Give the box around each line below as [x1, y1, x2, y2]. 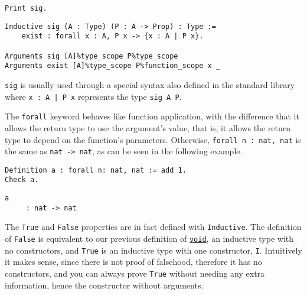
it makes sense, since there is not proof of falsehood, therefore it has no [5, 255, 262, 268]
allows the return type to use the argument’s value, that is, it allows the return [5, 121, 290, 134]
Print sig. [5, 4, 47, 12]
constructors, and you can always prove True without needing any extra [5, 267, 265, 279]
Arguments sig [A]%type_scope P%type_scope [5, 51, 178, 60]
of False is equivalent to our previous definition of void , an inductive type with [5, 232, 293, 245]
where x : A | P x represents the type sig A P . [5, 90, 182, 102]
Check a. [5, 176, 39, 184]
